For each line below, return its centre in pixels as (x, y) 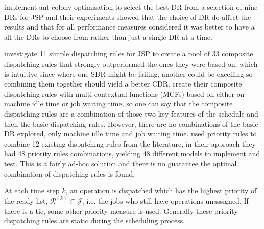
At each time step (32, 191)
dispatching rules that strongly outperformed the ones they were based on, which (131, 63)
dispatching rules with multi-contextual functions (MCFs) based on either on (124, 93)
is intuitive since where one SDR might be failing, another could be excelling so (128, 74)
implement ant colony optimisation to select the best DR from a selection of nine (131, 7)
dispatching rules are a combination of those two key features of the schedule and (131, 113)
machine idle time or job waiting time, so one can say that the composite (118, 104)
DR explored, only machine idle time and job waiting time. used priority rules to (130, 134)
